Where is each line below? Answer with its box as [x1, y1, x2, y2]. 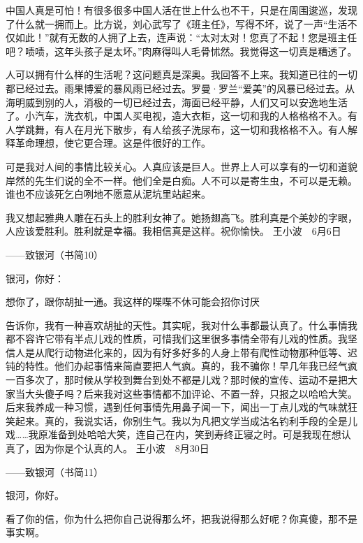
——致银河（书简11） [6, 464, 103, 479]
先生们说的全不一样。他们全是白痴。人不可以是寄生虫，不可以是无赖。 [34, 173, 357, 187]
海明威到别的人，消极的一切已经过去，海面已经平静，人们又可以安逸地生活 [6, 94, 348, 109]
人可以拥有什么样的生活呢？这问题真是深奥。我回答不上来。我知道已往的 [6, 67, 338, 82]
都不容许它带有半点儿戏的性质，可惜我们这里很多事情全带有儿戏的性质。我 [6, 331, 348, 346]
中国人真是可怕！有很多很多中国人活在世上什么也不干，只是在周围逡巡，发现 [6, 3, 357, 17]
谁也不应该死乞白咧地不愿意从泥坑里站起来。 [6, 187, 211, 201]
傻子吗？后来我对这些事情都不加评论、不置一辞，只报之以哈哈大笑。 [44, 386, 357, 400]
